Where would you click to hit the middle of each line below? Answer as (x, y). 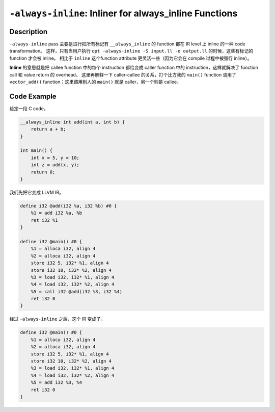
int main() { (36, 151)
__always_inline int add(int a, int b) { (73, 122)
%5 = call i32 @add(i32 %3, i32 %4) (76, 291)
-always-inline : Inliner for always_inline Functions (123, 13)
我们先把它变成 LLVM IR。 (36, 192)
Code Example (33, 96)
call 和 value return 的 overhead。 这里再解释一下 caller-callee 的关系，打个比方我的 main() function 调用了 (123, 74)
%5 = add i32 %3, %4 (57, 383)
